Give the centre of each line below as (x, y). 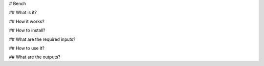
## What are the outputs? (35, 57)
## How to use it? (27, 48)
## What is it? (23, 13)
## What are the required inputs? (42, 39)
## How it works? (27, 21)
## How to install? (27, 30)
